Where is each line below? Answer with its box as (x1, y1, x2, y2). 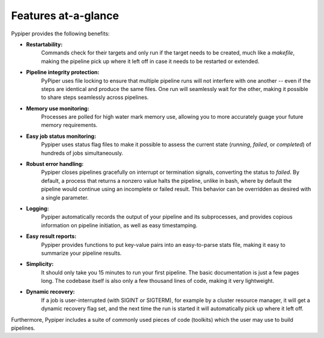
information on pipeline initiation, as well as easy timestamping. (41, 222, 198, 229)
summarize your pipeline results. (41, 249, 122, 256)
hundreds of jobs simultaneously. (41, 149, 124, 156)
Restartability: (26, 41, 63, 48)
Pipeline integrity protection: (26, 69, 100, 76)
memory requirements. (41, 122, 98, 129)
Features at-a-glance (11, 9, 119, 22)
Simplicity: (26, 261, 54, 268)
